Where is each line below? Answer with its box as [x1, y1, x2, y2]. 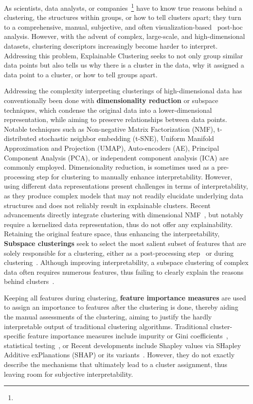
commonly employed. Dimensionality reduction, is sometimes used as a [4, 162, 215, 172]
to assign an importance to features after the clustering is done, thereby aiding [4, 302, 238, 312]
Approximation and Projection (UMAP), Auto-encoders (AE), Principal [4, 142, 219, 153]
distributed [4, 133, 37, 143]
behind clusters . [4, 276, 54, 286]
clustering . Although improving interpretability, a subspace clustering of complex [4, 257, 249, 267]
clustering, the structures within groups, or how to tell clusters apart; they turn [4, 12, 241, 22]
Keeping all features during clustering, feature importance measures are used [4, 292, 246, 302]
